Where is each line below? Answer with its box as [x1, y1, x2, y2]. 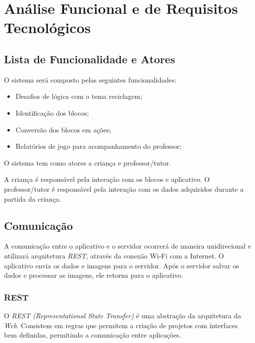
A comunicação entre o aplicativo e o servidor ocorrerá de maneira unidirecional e [4, 241, 251, 251]
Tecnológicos [4, 17, 91, 38]
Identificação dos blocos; [15, 107, 89, 118]
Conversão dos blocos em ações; [15, 124, 111, 134]
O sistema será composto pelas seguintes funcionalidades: [4, 74, 177, 85]
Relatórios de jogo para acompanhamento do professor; [15, 141, 182, 151]
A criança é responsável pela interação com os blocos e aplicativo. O [4, 174, 210, 184]
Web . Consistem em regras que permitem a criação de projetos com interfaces [4, 320, 238, 330]
